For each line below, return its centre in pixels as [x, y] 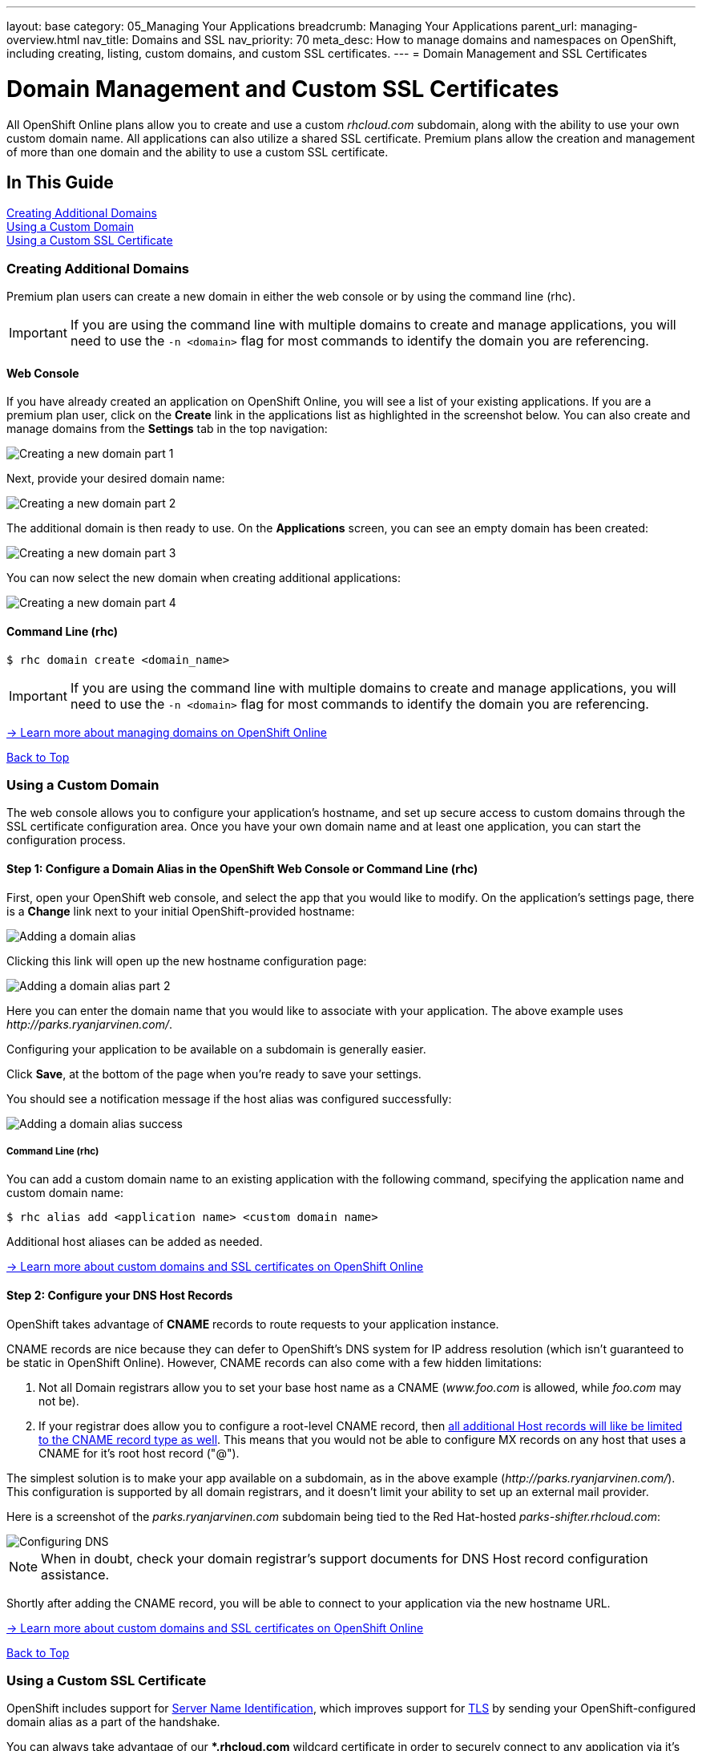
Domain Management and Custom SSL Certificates [283, 89]
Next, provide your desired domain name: [116, 479]
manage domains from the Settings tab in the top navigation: [167, 429]
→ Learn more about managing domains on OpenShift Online [167, 732]
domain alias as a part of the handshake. [113, 1722]
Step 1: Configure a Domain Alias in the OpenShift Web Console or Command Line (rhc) [242, 868]
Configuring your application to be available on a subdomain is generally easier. [216, 1049]
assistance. [75, 1574]
